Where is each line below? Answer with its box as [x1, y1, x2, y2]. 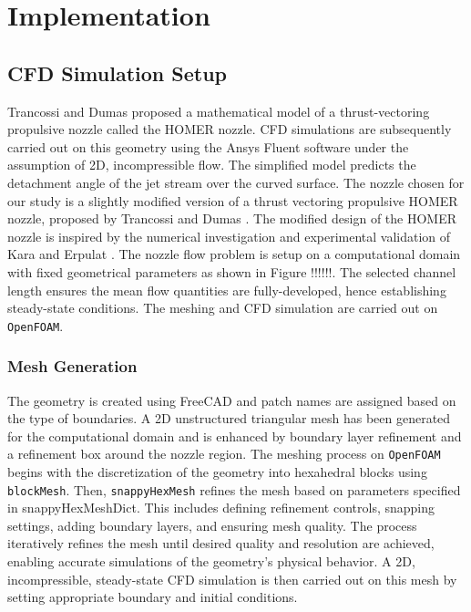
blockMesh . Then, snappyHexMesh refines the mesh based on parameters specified [7, 480, 461, 499]
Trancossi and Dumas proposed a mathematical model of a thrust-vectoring [7, 101, 430, 120]
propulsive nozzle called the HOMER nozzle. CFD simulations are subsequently [7, 119, 452, 139]
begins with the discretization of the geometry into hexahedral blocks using [7, 462, 427, 482]
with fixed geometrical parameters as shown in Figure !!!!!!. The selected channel [7, 262, 456, 281]
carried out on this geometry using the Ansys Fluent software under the [7, 137, 409, 156]
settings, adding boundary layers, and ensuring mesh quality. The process [7, 515, 417, 534]
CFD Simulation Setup [7, 58, 227, 87]
